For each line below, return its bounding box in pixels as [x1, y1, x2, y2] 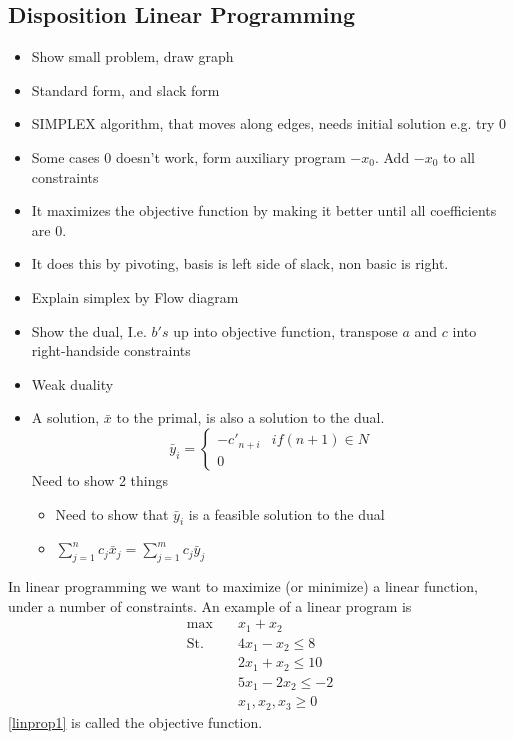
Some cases [31, 146, 100, 167]
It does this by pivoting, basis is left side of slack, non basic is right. [31, 253, 449, 274]
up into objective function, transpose [173, 320, 398, 341]
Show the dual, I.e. [31, 320, 147, 341]
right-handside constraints [31, 340, 191, 361]
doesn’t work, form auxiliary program [115, 146, 346, 167]
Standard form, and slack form [31, 79, 220, 100]
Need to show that [55, 503, 169, 524]
